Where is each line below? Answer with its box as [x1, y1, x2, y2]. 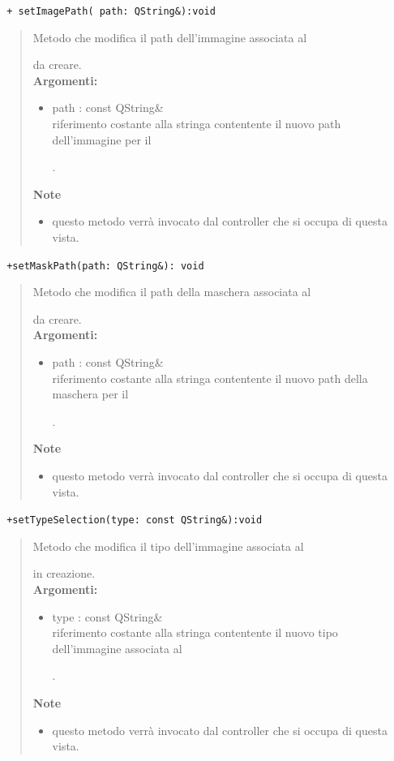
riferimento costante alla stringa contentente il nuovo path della [52, 369, 368, 386]
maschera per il [52, 385, 129, 402]
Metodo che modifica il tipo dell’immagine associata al [32, 537, 304, 554]
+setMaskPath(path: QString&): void [6, 260, 204, 272]
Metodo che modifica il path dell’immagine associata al [32, 28, 307, 45]
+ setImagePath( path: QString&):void [6, 6, 216, 17]
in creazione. [32, 565, 96, 582]
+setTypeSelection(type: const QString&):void [6, 514, 263, 527]
